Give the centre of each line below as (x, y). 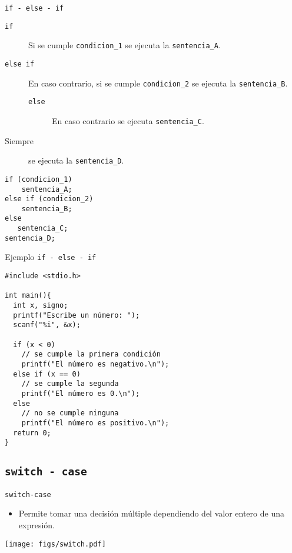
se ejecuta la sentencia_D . (76, 160)
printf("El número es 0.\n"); (81, 393)
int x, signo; (41, 306)
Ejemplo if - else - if (51, 257)
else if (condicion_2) (49, 199)
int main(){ (28, 296)
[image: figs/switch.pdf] (55, 544)
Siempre (19, 140)
